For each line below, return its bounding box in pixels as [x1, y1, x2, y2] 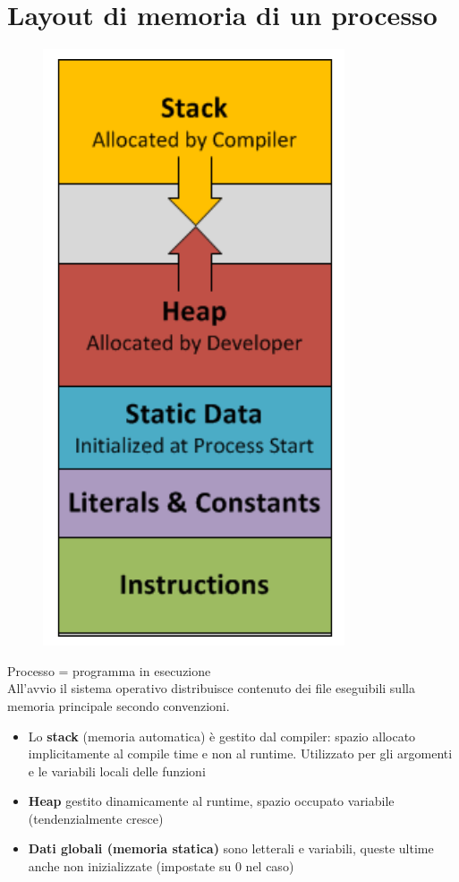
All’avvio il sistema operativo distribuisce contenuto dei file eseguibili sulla [7, 679, 415, 698]
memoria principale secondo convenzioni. [7, 696, 230, 715]
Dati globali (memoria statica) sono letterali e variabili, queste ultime [28, 839, 434, 858]
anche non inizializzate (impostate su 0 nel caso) [28, 857, 294, 876]
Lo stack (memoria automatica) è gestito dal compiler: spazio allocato [28, 726, 416, 745]
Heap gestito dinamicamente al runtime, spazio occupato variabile [28, 792, 395, 810]
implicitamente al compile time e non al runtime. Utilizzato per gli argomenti [28, 744, 453, 763]
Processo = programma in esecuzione [7, 661, 211, 680]
